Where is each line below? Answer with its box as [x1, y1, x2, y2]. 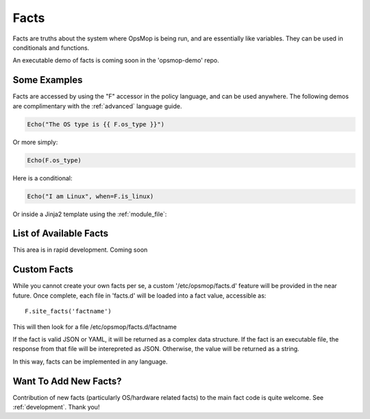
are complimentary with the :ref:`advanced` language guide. [12, 101, 182, 110]
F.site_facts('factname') [25, 307, 112, 315]
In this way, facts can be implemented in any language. [12, 357, 168, 366]
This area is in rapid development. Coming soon [12, 246, 148, 254]
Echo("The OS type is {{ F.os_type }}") [27, 120, 164, 128]
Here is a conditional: [12, 173, 73, 182]
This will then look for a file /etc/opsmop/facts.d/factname [12, 322, 177, 331]
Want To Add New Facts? [12, 375, 123, 387]
